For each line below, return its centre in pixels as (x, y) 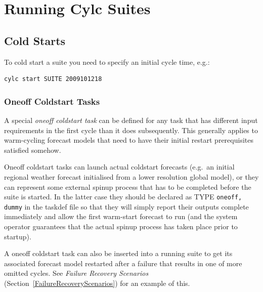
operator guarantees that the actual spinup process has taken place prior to (121, 226)
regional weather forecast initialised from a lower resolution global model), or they (131, 176)
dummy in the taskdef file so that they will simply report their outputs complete (126, 206)
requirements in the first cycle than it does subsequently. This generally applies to (131, 130)
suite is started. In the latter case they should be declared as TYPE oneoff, (123, 197)
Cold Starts (35, 40)
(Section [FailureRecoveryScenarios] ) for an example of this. (97, 283)
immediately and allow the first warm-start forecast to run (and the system (121, 216)
